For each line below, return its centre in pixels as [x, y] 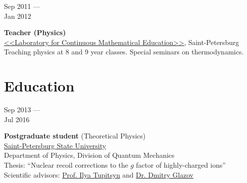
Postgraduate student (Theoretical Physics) [75, 136]
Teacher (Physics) [35, 32]
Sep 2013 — [22, 110]
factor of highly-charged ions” [181, 165]
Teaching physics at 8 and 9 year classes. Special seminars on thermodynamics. [124, 52]
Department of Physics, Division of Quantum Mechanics [89, 155]
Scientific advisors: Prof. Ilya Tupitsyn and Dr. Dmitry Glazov [99, 174]
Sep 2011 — [22, 6]
